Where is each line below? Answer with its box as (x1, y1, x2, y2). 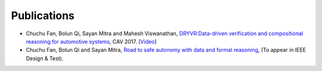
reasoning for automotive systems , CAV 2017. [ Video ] (26, 38, 157, 45)
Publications (11, 9, 75, 22)
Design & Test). (26, 54, 64, 62)
